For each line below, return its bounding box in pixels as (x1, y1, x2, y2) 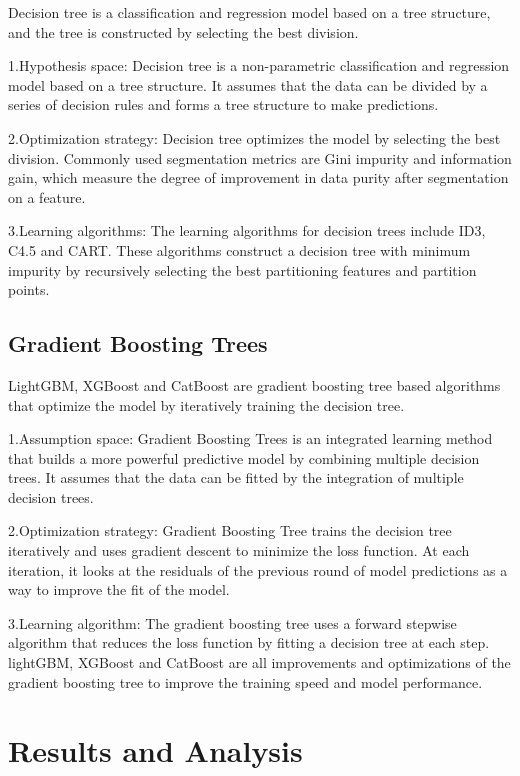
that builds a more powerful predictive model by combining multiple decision (8, 447, 480, 468)
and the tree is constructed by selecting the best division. (8, 21, 359, 42)
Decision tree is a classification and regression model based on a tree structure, (8, 2, 491, 22)
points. (8, 279, 50, 300)
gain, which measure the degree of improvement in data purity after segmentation (8, 167, 509, 188)
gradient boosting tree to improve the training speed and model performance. (8, 671, 483, 692)
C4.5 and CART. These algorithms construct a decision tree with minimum (8, 239, 471, 260)
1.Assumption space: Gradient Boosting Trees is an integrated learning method (8, 428, 493, 449)
